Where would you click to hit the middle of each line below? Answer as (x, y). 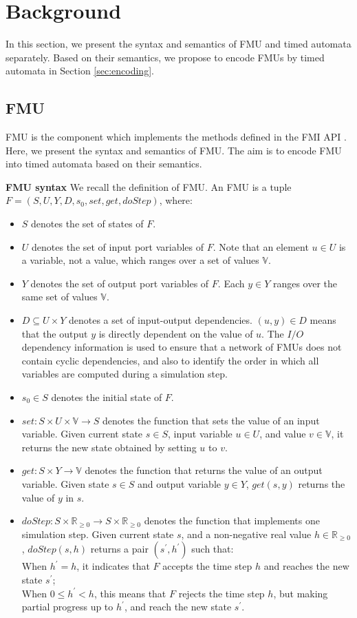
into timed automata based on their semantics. (104, 164)
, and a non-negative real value (246, 534)
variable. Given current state (82, 434)
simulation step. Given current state (98, 534)
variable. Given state (65, 483)
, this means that (130, 593)
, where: (176, 200)
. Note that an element (261, 246)
